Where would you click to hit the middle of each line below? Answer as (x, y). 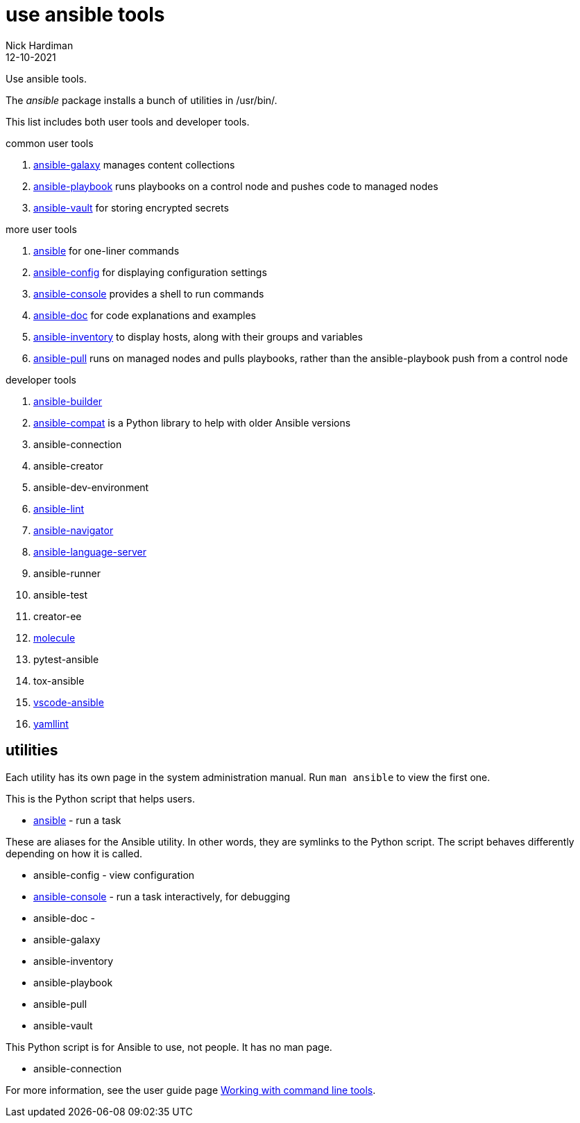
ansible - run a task (77, 820)
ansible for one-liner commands (106, 250)
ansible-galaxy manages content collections (134, 164)
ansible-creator (68, 465)
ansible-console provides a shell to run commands (149, 293)
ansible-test (61, 594)
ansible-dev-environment (91, 487)
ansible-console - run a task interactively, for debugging (162, 896)
